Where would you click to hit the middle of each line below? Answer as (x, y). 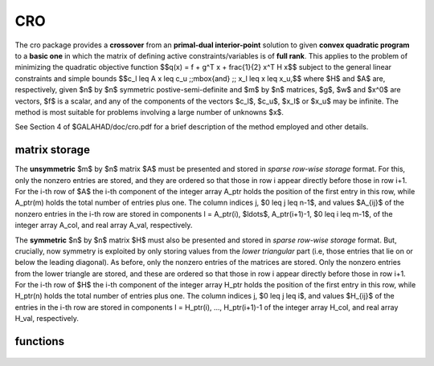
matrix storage (52, 150)
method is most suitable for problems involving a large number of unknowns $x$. (149, 112)
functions (39, 342)
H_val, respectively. (47, 319)
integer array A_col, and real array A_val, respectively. (104, 226)
